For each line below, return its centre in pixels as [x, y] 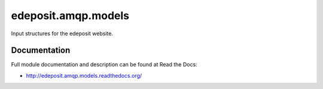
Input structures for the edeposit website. [62, 33]
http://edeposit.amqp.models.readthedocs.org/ [84, 75]
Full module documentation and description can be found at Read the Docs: [104, 65]
